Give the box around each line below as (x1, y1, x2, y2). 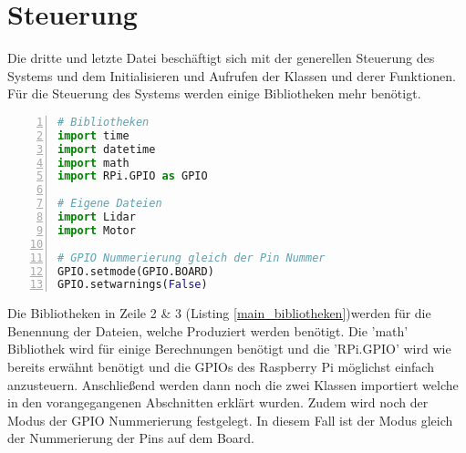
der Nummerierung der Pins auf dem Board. (7, 428, 254, 448)
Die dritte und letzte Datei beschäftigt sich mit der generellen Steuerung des (7, 48, 435, 67)
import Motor (57, 223, 136, 237)
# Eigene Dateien (57, 197, 162, 211)
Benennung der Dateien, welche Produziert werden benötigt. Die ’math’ (7, 321, 409, 340)
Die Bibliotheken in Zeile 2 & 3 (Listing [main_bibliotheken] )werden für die (7, 304, 431, 323)
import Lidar (57, 211, 136, 224)
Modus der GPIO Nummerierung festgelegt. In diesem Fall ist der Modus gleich (7, 410, 453, 429)
